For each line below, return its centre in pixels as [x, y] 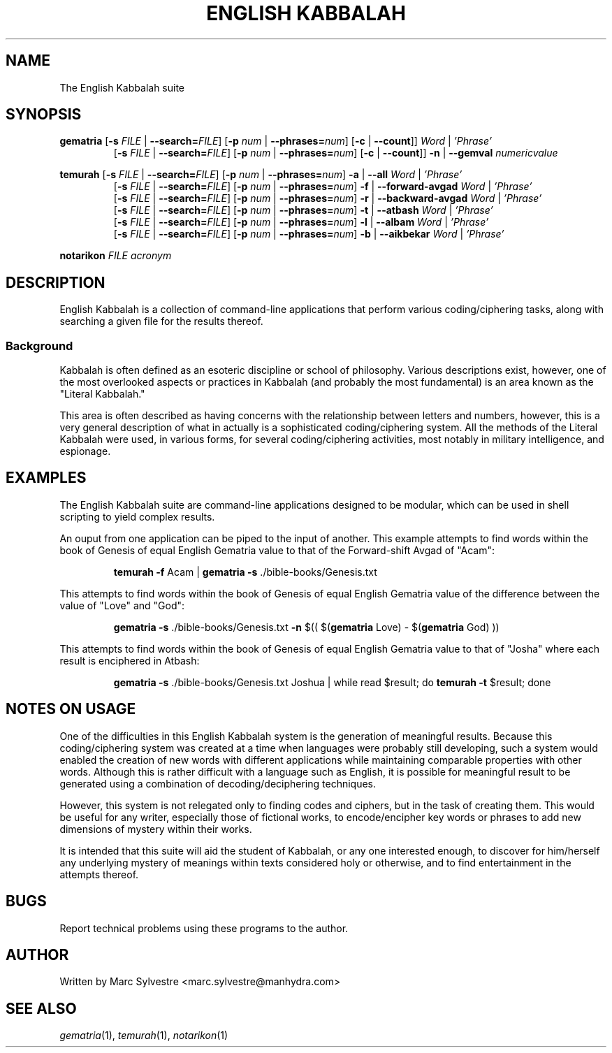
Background [39, 346]
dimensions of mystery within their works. [156, 829]
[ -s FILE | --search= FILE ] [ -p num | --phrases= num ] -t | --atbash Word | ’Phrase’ [303, 210]
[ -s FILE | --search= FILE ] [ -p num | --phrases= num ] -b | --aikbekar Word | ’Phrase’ [309, 234]
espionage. [85, 451]
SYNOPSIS [44, 115]
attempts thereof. [99, 874]
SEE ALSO [41, 1008]
